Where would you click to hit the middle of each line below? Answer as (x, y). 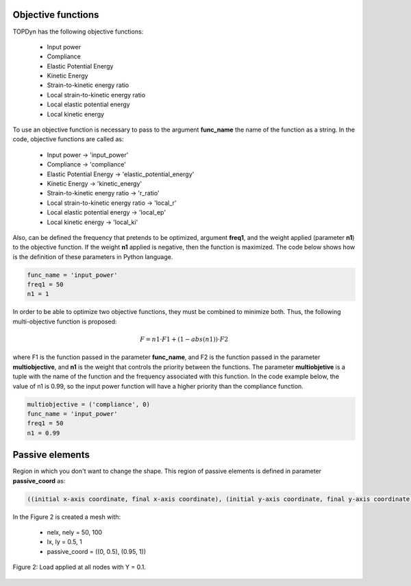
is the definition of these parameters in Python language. (93, 256)
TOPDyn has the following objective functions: (78, 32)
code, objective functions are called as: (68, 139)
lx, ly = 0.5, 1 (64, 542)
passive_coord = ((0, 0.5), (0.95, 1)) (97, 551)
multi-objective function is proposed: (65, 321)
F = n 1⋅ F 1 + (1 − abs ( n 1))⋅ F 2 (184, 340)
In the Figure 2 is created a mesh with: (67, 517)
